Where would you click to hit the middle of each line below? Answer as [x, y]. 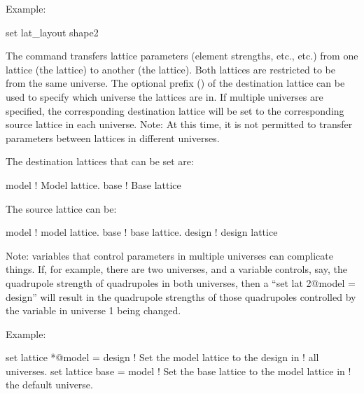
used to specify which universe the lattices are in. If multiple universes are [164, 96]
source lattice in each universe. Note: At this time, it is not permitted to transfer [179, 124]
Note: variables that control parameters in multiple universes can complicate [169, 255]
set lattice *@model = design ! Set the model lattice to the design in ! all [162, 357]
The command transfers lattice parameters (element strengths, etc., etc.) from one [182, 56]
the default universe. [49, 385]
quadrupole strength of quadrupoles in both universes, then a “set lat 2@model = [181, 282]
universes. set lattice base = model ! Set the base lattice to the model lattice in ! [178, 371]
